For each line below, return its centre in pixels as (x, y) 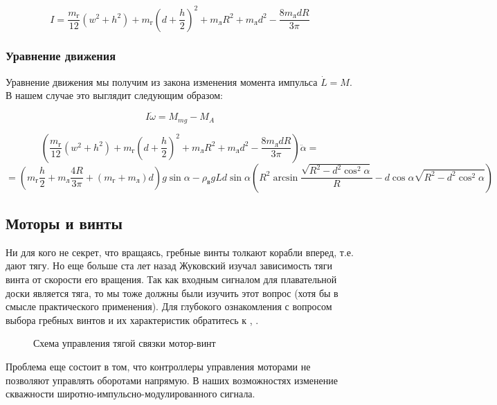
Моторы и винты (64, 223)
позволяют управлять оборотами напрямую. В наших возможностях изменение (172, 380)
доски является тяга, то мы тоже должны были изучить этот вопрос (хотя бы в (172, 292)
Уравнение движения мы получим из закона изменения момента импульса (162, 81)
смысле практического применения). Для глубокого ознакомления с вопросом (169, 306)
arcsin (286, 178)
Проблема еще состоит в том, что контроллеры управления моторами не (158, 366)
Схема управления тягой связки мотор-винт (125, 343)
